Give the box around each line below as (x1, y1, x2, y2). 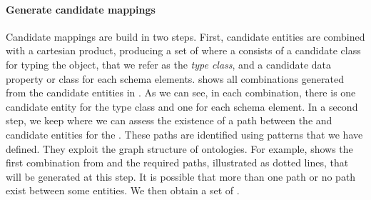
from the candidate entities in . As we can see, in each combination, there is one (6, 85, 356, 100)
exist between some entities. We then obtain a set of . (6, 183, 240, 198)
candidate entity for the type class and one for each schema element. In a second (6, 99, 358, 114)
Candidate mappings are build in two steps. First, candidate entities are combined (6, 29, 365, 44)
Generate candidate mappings (6, 1, 156, 16)
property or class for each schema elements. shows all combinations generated (6, 71, 344, 86)
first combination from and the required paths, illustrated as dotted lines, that (6, 155, 349, 170)
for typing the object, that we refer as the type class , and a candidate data (6, 56, 332, 71)
